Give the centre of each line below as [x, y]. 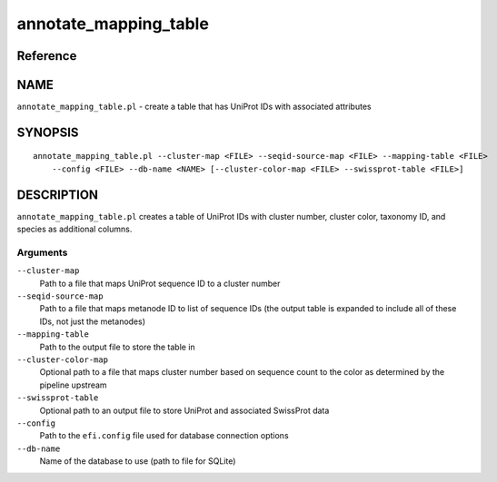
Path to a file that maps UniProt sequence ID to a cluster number [160, 283]
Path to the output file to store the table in [117, 347]
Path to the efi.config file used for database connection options [164, 436]
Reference [47, 56]
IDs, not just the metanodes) [92, 321]
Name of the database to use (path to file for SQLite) [138, 461]
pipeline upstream [74, 385]
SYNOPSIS [48, 132]
